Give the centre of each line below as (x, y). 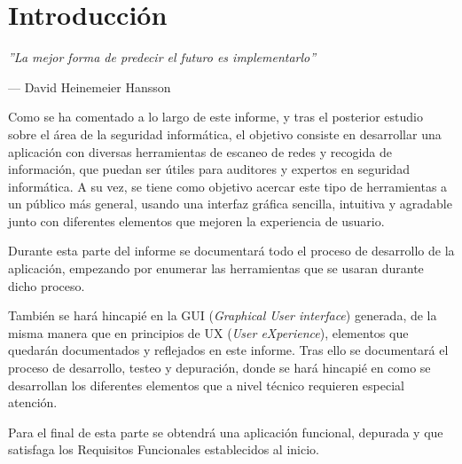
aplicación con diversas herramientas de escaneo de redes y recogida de (200, 151)
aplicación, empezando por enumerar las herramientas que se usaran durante (216, 268)
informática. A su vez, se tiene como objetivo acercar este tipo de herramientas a (228, 186)
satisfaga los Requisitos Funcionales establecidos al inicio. (164, 449)
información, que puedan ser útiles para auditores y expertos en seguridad (209, 169)
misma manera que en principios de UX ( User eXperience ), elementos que (208, 332)
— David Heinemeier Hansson (90, 87)
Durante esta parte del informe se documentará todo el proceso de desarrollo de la (231, 251)
